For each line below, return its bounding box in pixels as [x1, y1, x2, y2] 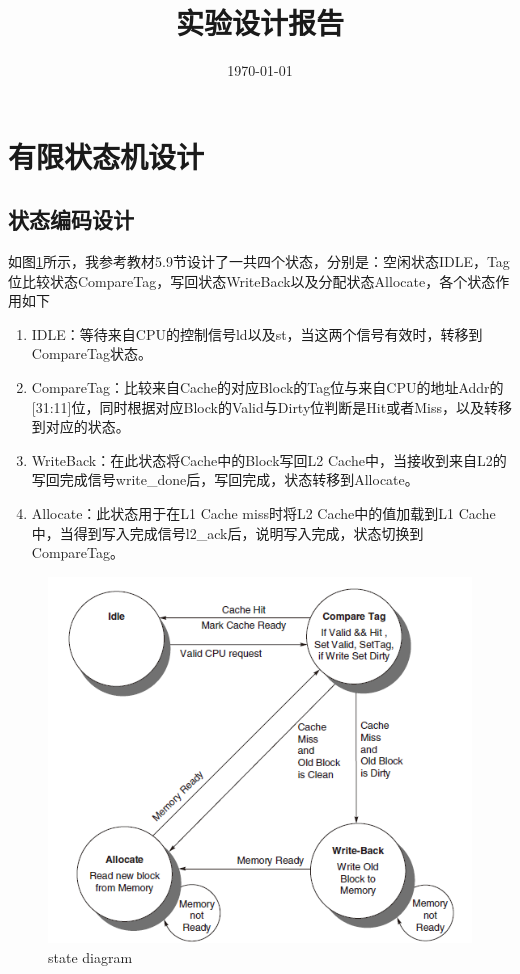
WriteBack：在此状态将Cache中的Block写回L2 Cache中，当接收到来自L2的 [31, 449, 507, 470]
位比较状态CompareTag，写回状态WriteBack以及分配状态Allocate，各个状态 [8, 270, 496, 291]
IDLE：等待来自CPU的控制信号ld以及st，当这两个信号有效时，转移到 [31, 323, 483, 344]
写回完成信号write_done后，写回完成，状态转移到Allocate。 [31, 469, 419, 490]
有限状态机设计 [8, 135, 205, 176]
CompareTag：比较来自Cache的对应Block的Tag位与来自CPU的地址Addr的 [31, 377, 504, 398]
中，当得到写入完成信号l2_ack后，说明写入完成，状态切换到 [31, 522, 424, 543]
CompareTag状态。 [31, 343, 153, 364]
